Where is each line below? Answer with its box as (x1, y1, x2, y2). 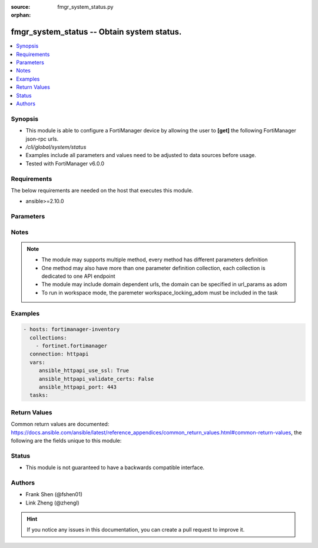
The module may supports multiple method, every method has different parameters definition (41, 256, 268, 263)
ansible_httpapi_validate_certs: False (38, 376, 154, 382)
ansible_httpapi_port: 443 (38, 384, 117, 391)
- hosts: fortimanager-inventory (23, 326, 120, 333)
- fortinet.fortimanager (35, 343, 108, 350)
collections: (29, 334, 67, 341)
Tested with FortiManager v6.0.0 (25, 160, 105, 167)
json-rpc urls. (25, 135, 59, 142)
